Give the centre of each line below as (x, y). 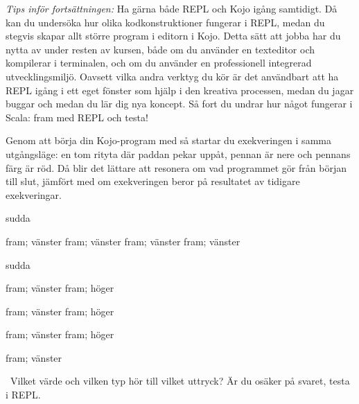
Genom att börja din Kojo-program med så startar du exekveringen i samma (168, 140)
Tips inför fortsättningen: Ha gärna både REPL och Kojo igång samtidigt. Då (172, 8)
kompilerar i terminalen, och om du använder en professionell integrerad (159, 63)
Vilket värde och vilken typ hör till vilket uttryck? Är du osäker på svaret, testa (180, 381)
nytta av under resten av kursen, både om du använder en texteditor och (160, 49)
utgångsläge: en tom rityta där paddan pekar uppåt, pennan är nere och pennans (178, 153)
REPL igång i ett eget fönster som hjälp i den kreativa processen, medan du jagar (180, 90)
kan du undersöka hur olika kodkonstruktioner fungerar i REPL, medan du (165, 22)
